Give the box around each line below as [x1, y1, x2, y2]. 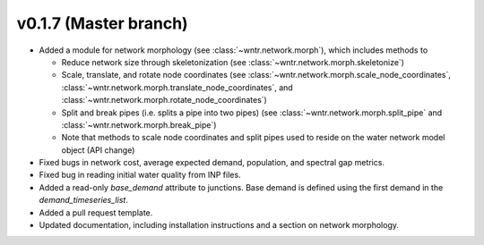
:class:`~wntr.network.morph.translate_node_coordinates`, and [61, 81, 293, 93]
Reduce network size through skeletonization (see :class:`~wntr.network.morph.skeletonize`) [61, 56, 405, 67]
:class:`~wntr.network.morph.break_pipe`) [61, 119, 217, 130]
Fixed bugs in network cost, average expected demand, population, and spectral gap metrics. [39, 157, 385, 168]
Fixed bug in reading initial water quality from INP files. [39, 170, 241, 181]
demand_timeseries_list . [39, 195, 129, 206]
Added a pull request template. [39, 207, 153, 218]
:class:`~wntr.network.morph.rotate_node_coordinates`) [61, 95, 268, 106]
